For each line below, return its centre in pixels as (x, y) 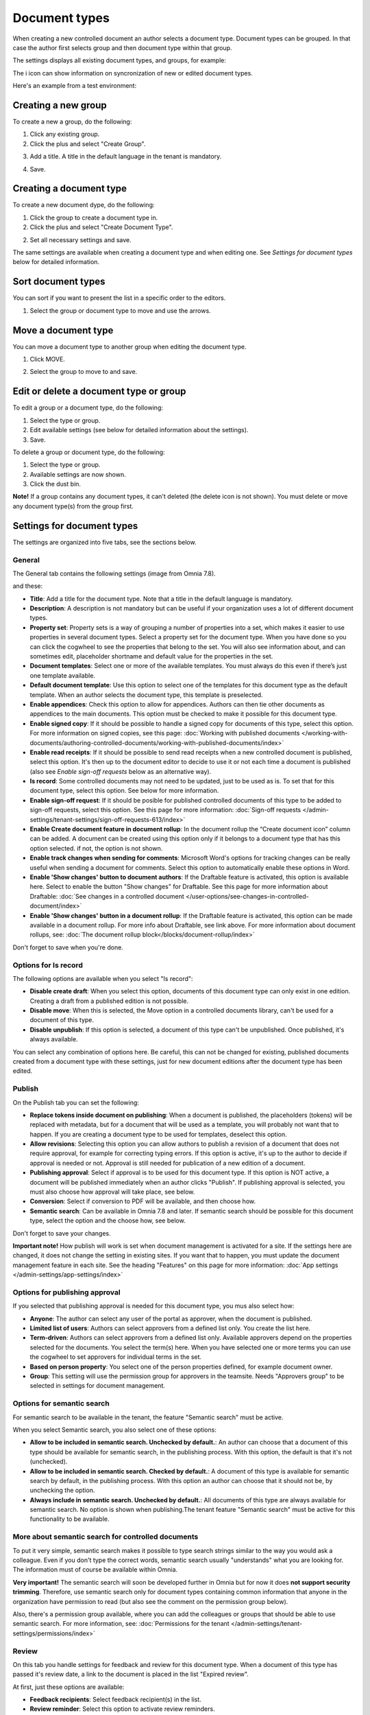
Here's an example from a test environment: (75, 86)
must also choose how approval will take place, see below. (112, 1192)
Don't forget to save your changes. (62, 1233)
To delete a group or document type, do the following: (89, 452)
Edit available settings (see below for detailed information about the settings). (139, 430)
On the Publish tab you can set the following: (76, 1102)
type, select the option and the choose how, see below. (108, 1220)
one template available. (63, 675)
